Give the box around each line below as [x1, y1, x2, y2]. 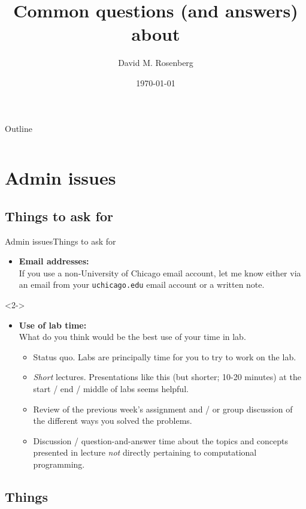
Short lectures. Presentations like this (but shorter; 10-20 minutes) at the [33, 371, 301, 383]
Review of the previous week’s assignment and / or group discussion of [33, 402, 293, 415]
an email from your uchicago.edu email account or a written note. [19, 278, 265, 291]
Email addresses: [19, 255, 89, 267]
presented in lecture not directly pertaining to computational [33, 446, 257, 459]
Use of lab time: [19, 318, 87, 331]
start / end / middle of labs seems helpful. [33, 382, 189, 395]
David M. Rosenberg [118, 56, 193, 69]
